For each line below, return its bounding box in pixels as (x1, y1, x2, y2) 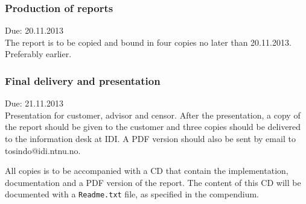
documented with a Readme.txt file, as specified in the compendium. (5, 188, 259, 200)
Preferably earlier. (5, 48, 72, 60)
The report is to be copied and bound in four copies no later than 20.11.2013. (5, 36, 292, 48)
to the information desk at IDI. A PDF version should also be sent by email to (5, 132, 296, 144)
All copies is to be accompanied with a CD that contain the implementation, (5, 164, 288, 177)
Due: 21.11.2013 (5, 97, 64, 110)
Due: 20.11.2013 (5, 24, 64, 37)
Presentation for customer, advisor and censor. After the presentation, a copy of (5, 108, 301, 121)
